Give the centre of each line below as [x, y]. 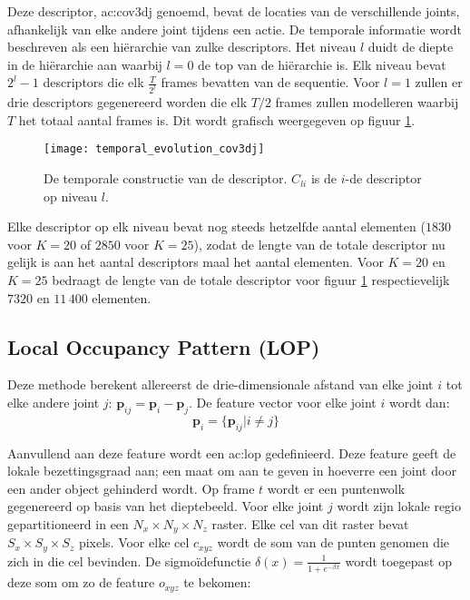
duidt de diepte [411, 47]
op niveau [71, 196]
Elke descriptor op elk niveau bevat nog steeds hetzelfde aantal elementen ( [216, 226]
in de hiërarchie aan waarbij [85, 64]
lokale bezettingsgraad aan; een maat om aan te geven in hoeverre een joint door [232, 471]
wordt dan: [419, 403]
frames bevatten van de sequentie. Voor [270, 82]
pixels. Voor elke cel [134, 542]
